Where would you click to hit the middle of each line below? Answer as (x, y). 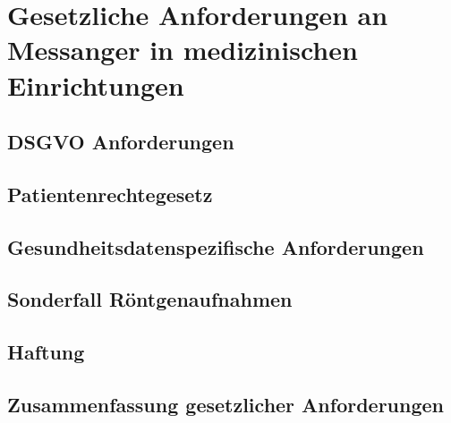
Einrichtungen (96, 85)
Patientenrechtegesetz (110, 194)
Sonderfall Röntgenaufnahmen (150, 299)
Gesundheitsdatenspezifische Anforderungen (216, 246)
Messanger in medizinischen (183, 50)
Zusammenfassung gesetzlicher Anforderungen (226, 405)
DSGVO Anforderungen (121, 142)
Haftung (46, 352)
